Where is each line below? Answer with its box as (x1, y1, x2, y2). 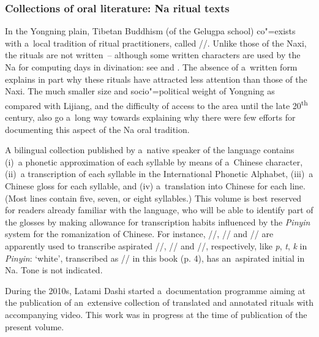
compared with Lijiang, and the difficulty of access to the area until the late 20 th (5, 97, 308, 112)
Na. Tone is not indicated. (5, 263, 103, 276)
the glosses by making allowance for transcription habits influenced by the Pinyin (5, 215, 310, 228)
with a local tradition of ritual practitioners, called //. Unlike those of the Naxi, (5, 36, 307, 49)
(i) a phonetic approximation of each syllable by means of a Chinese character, (5, 155, 303, 168)
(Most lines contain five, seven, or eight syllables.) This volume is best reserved (5, 191, 302, 204)
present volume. (5, 320, 64, 333)
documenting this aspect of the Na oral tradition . (5, 123, 190, 135)
